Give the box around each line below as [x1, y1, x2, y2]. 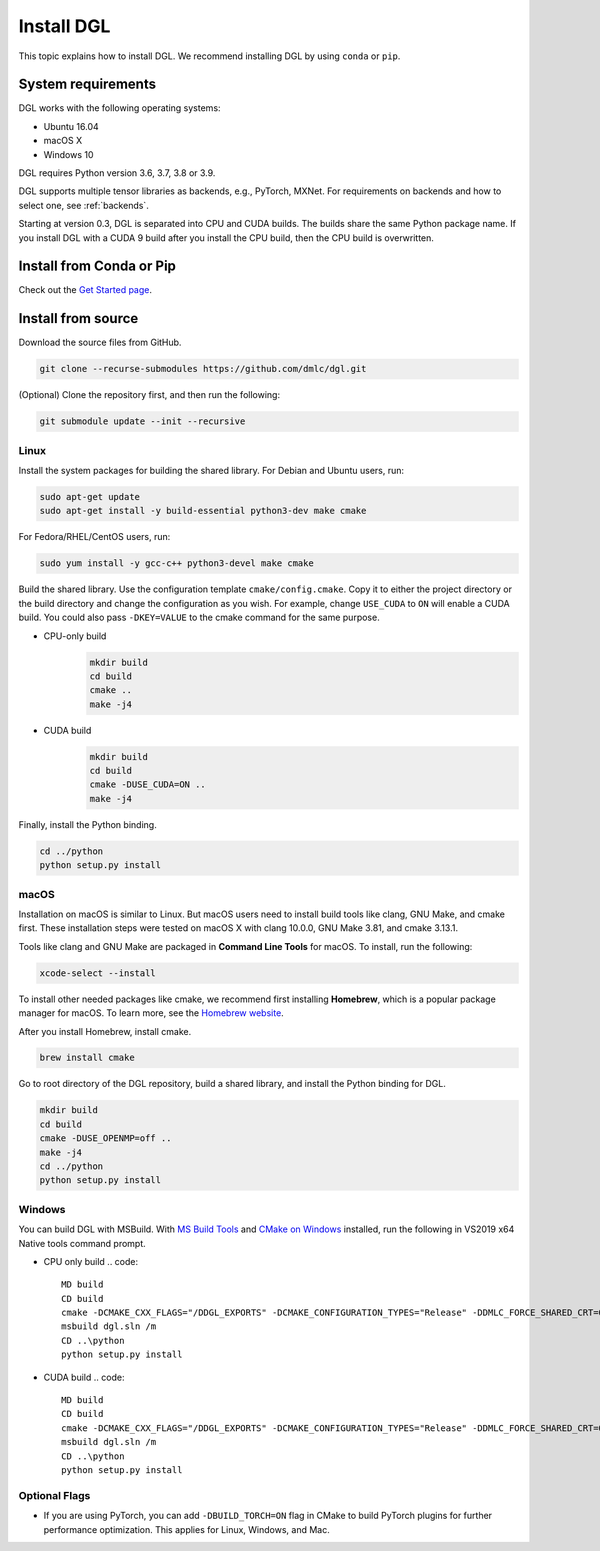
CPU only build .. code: [43, 1255, 139, 1267]
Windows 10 [43, 148, 94, 160]
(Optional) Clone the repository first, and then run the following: [18, 389, 280, 401]
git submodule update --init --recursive [39, 416, 246, 427]
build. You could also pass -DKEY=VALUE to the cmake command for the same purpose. [18, 611, 380, 624]
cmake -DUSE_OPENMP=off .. [39, 1133, 172, 1144]
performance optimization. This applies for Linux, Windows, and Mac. [43, 1523, 330, 1535]
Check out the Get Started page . [18, 284, 153, 296]
